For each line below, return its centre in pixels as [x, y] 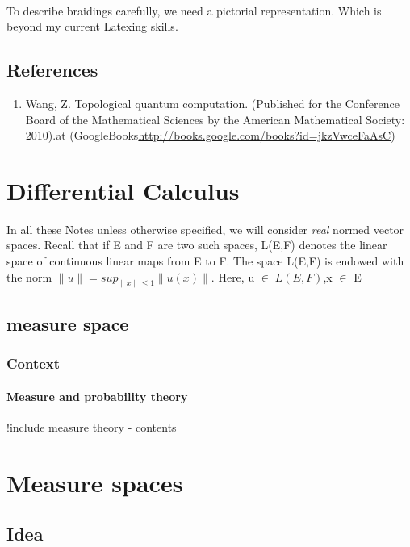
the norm [29, 276]
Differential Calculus [123, 190]
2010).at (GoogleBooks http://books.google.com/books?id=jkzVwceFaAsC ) [210, 135]
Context [33, 363]
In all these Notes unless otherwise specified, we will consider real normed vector [205, 229]
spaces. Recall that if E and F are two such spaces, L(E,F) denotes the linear [197, 245]
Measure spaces [95, 482]
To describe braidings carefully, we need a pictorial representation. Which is [194, 10]
